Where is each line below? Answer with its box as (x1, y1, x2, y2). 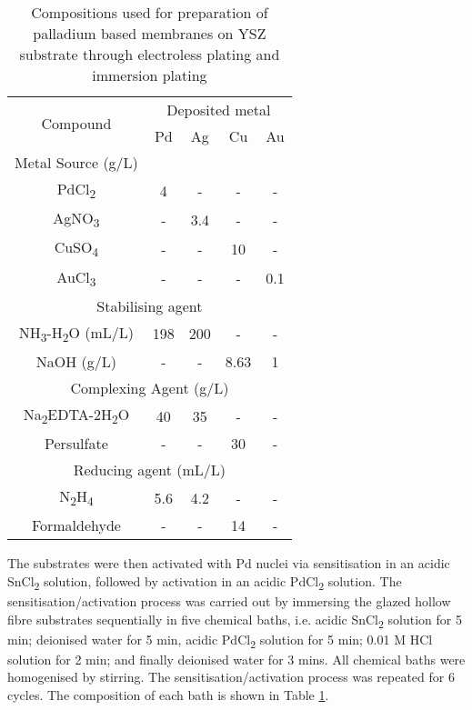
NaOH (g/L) (35, 350, 117, 372)
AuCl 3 (56, 265, 96, 290)
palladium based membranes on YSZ (33, 23, 266, 44)
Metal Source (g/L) (15, 152, 138, 173)
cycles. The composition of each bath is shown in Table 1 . (7, 685, 329, 705)
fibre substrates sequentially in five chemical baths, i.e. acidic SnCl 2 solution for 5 (7, 609, 462, 631)
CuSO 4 (54, 236, 99, 261)
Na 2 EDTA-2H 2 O (23, 403, 130, 428)
